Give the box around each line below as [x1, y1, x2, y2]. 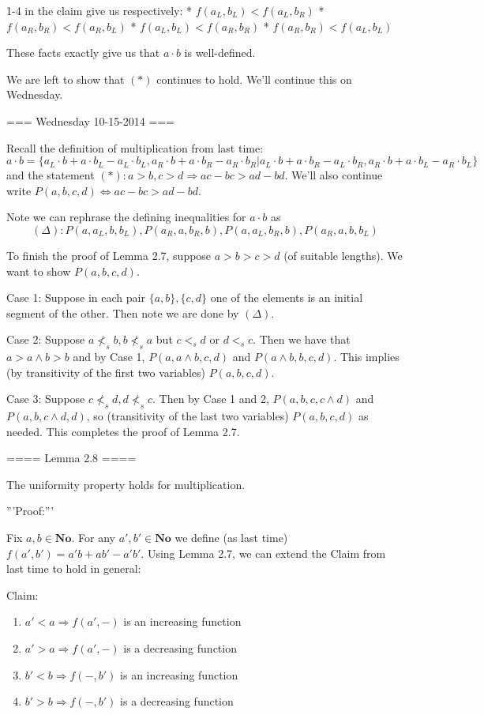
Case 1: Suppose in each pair [6, 289, 145, 306]
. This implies [333, 348, 400, 365]
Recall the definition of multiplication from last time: [6, 139, 264, 156]
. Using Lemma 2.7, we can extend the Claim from [141, 544, 386, 561]
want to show [6, 262, 71, 279]
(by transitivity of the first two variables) [6, 363, 205, 380]
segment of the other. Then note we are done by [6, 304, 239, 321]
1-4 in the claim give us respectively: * [6, 2, 193, 18]
